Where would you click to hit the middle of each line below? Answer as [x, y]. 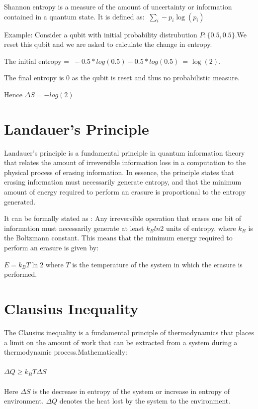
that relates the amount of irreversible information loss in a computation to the [125, 162]
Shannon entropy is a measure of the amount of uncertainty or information [118, 6]
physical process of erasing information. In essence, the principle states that [119, 172]
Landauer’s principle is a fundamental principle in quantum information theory [125, 152]
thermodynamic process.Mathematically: [66, 352]
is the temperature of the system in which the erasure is [157, 264]
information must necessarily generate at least [74, 228]
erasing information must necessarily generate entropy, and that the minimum [123, 182]
